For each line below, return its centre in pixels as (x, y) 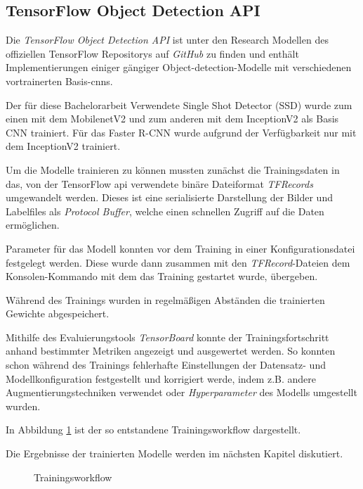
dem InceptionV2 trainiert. (63, 146)
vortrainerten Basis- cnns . (59, 81)
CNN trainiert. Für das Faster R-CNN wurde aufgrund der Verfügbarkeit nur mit (181, 132)
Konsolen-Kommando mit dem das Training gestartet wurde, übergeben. (162, 276)
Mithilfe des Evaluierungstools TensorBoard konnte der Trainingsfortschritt (167, 337)
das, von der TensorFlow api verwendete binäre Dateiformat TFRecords (159, 183)
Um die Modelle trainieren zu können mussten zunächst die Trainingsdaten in (173, 169)
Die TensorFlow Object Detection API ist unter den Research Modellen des (167, 40)
